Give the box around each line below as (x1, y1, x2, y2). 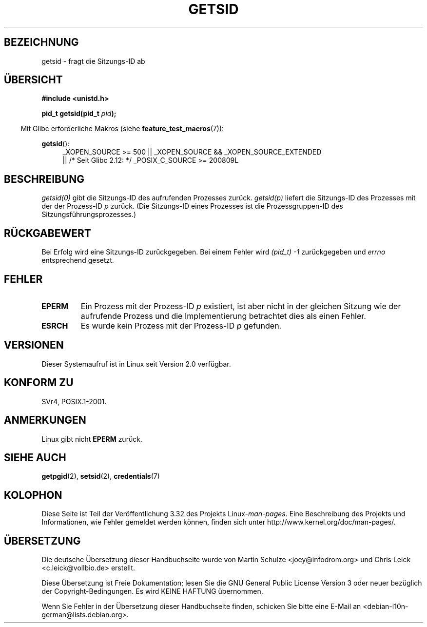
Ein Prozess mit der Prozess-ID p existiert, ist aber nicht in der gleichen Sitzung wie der (80, 301, 401, 311)
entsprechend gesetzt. (41, 256, 114, 265)
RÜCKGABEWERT (4, 227, 91, 239)
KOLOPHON (4, 489, 62, 501)
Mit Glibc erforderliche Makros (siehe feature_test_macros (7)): (20, 124, 224, 133)
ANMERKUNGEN (4, 414, 86, 427)
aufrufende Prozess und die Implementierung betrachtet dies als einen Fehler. (80, 311, 366, 321)
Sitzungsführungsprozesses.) (41, 210, 136, 219)
